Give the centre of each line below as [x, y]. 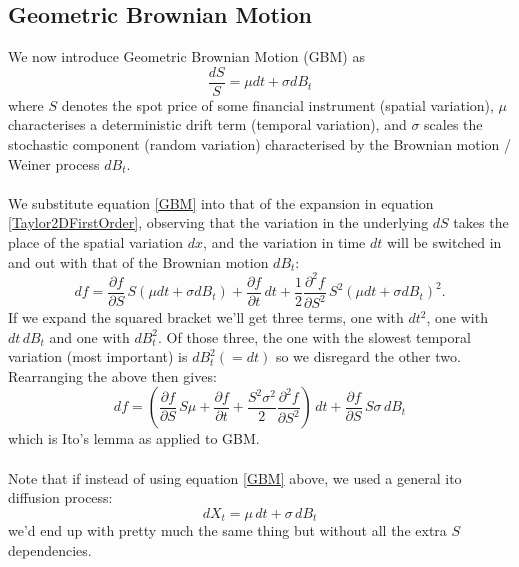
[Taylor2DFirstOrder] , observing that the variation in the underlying [218, 222]
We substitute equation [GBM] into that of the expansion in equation [221, 202]
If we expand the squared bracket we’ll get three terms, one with [206, 317]
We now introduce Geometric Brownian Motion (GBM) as [186, 56]
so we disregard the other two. [368, 356]
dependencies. [50, 549]
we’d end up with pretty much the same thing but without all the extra [227, 530]
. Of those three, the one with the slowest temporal [314, 336]
